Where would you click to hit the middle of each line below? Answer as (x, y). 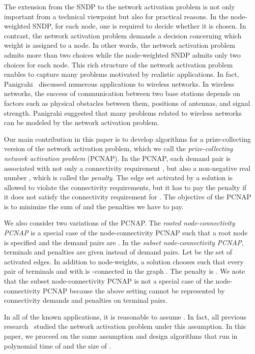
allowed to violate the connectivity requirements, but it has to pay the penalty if (125, 187)
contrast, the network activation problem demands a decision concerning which (123, 35)
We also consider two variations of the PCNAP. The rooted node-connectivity (120, 223)
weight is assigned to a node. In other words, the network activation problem (120, 45)
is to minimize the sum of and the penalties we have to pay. (94, 206)
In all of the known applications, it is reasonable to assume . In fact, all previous (125, 316)
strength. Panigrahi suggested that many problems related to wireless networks (123, 113)
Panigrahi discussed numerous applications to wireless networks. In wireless (119, 83)
